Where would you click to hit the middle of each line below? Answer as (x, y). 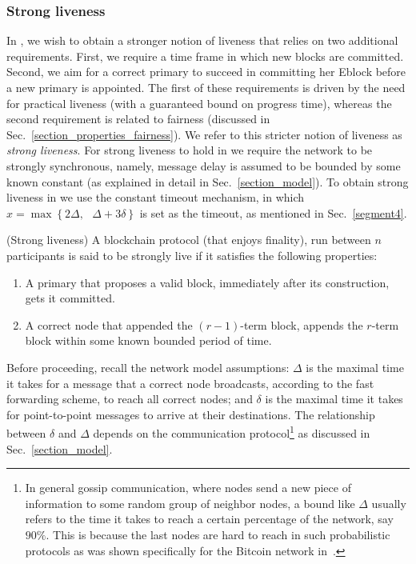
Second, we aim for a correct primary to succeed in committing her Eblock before (206, 72)
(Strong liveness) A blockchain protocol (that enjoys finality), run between (189, 240)
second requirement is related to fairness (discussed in (138, 119)
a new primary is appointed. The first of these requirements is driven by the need (206, 87)
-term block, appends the (302, 324)
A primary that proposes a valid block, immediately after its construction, (207, 282)
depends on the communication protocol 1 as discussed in (232, 432)
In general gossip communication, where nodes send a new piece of (188, 488)
